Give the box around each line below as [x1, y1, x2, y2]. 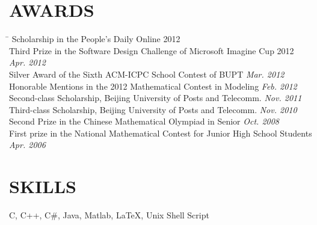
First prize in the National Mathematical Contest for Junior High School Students [9, 126, 312, 139]
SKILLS [9, 174, 76, 199]
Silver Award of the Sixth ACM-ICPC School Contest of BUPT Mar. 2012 [9, 67, 285, 80]
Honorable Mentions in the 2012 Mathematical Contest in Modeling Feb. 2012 [9, 79, 297, 92]
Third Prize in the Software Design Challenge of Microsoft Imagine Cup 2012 [9, 44, 294, 57]
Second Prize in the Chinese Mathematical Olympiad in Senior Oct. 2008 [9, 115, 280, 128]
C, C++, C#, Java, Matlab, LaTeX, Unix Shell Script [9, 209, 209, 221]
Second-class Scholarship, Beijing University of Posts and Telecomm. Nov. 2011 [9, 91, 302, 104]
